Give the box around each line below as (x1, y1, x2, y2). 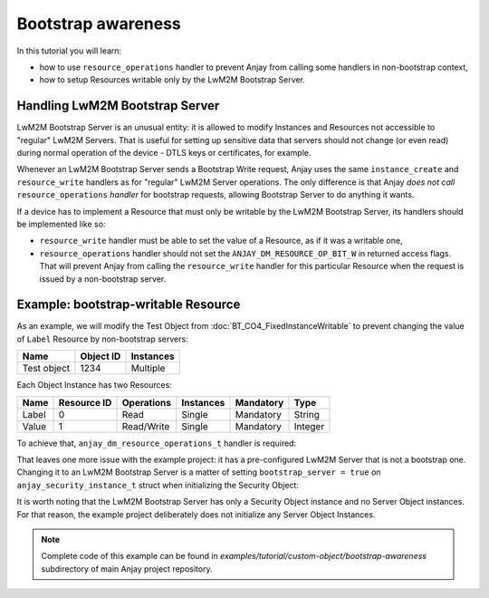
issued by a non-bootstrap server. (39, 273, 167, 285)
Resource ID (58, 396, 112, 409)
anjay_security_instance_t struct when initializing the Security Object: (16, 479, 299, 490)
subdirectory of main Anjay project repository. (41, 563, 213, 574)
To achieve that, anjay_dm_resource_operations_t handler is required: (16, 438, 297, 448)
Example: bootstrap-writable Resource (16, 297, 241, 313)
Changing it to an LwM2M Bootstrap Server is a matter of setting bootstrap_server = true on (16, 467, 381, 477)
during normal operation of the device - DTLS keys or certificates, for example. (16, 148, 312, 159)
